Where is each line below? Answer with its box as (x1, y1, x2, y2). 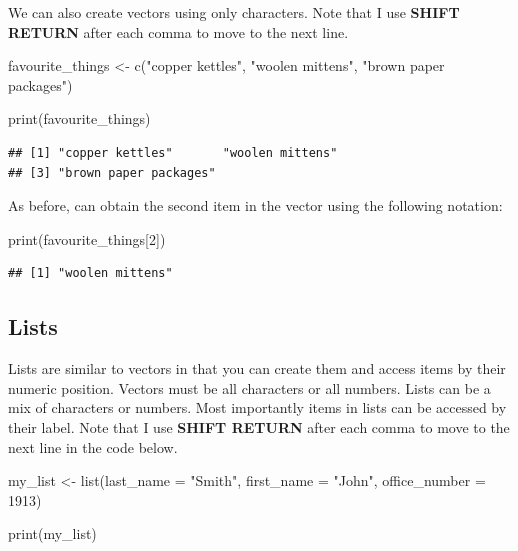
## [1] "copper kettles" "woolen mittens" (8, 145, 338, 160)
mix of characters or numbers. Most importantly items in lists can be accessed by (8, 397, 507, 418)
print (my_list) (8, 523, 97, 544)
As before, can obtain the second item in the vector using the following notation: (8, 195, 503, 216)
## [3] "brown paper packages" (8, 165, 216, 180)
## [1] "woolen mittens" (8, 266, 173, 281)
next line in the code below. (8, 436, 178, 457)
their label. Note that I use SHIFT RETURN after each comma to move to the (8, 416, 510, 437)
